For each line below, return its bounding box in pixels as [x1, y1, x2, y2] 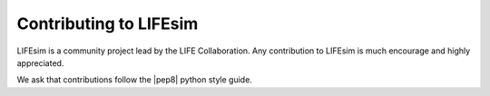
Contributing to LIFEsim [16, 14, 199, 34]
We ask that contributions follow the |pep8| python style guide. [16, 74, 253, 85]
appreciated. [16, 57, 64, 68]
